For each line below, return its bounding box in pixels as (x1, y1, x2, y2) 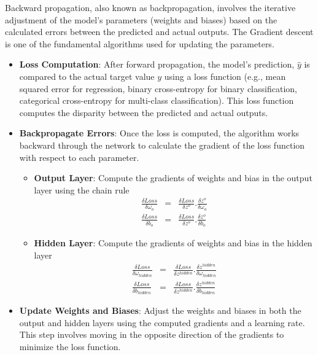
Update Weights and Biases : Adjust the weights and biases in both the (19, 304, 301, 317)
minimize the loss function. (19, 340, 121, 353)
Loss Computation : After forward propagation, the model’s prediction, (19, 58, 295, 71)
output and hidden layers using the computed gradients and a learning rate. (19, 316, 305, 329)
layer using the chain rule (34, 183, 130, 196)
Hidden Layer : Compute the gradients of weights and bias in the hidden (34, 236, 312, 249)
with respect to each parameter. (19, 150, 139, 163)
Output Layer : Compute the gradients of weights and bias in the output (34, 171, 312, 184)
